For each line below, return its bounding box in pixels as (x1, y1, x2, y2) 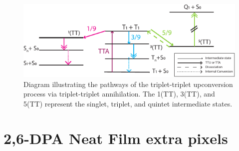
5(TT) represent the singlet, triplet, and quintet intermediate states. (23, 98, 233, 109)
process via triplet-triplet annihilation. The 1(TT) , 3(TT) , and (23, 88, 215, 99)
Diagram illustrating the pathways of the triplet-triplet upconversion (23, 78, 233, 89)
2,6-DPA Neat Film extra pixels (3, 127, 228, 148)
